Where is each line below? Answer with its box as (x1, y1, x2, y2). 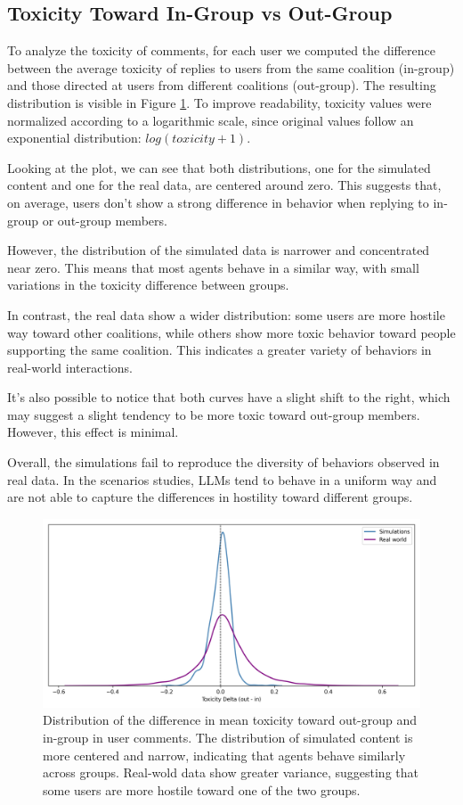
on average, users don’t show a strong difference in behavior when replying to (7, 193, 429, 211)
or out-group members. (42, 210, 167, 229)
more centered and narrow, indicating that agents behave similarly (43, 745, 406, 764)
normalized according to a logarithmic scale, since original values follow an (7, 111, 414, 129)
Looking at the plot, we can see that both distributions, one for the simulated (7, 158, 431, 177)
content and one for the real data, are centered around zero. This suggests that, (7, 176, 442, 194)
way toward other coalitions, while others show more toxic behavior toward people (7, 323, 456, 341)
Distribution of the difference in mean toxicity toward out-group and (43, 711, 418, 729)
